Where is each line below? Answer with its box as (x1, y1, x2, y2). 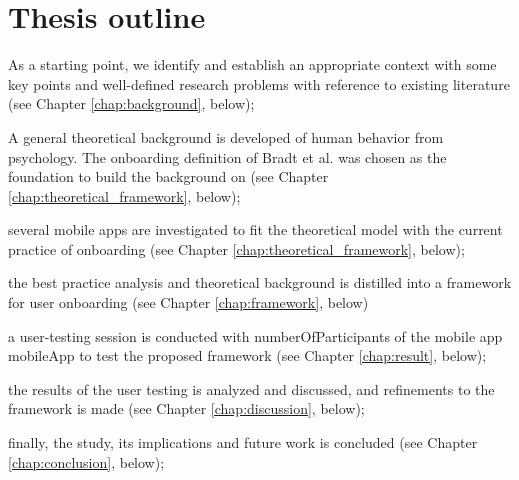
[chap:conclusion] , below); (8, 451, 165, 472)
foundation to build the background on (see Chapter (8, 166, 329, 187)
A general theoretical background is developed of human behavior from (8, 126, 444, 147)
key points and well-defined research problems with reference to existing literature (8, 73, 510, 94)
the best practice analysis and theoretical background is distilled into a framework (8, 272, 512, 293)
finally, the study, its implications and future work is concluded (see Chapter (8, 432, 478, 453)
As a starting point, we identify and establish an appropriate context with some (8, 54, 497, 75)
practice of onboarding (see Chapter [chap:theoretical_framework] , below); (8, 238, 465, 259)
